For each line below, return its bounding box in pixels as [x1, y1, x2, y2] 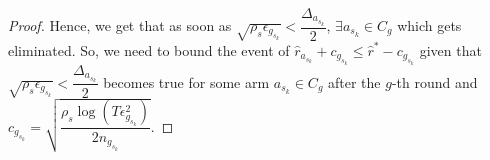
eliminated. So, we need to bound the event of [8, 39, 290, 60]
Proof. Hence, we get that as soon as [8, 15, 232, 36]
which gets [397, 15, 462, 36]
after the [328, 71, 381, 92]
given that [419, 39, 482, 60]
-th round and [391, 71, 478, 92]
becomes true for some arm [103, 71, 270, 92]
